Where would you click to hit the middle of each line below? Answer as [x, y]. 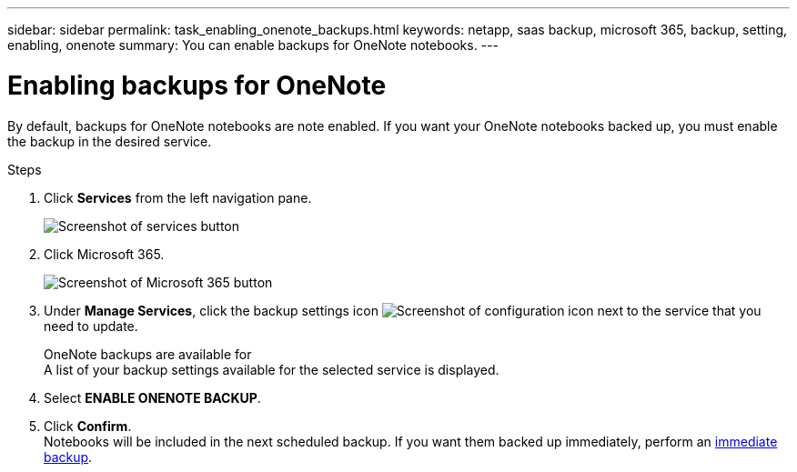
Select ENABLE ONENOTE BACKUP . [152, 397]
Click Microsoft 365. [104, 254]
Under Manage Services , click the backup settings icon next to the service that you [403, 310]
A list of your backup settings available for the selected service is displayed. [272, 369]
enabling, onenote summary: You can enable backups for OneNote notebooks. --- [253, 45]
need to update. [91, 326]
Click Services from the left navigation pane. [178, 197]
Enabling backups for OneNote [197, 85]
